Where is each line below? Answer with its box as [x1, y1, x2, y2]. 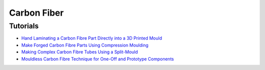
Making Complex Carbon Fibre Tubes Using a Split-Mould [21, 49, 138, 55]
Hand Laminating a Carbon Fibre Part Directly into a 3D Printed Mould [21, 35, 162, 41]
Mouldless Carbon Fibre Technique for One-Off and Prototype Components [21, 56, 174, 62]
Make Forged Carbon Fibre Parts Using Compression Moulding [21, 42, 149, 48]
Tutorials [9, 22, 39, 30]
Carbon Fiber [9, 7, 64, 18]
